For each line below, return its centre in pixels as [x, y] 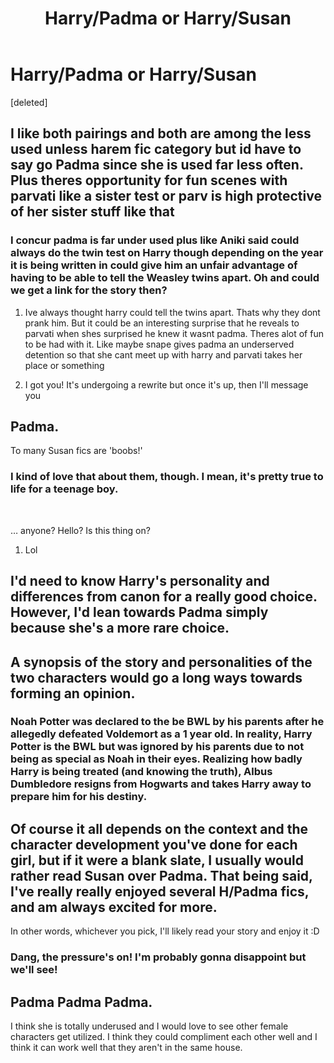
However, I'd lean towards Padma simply [139, 612]
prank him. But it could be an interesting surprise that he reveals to [162, 323]
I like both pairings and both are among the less [161, 133]
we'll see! [34, 970]
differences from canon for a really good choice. [164, 597]
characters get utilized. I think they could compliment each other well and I [164, 1036]
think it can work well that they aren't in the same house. [126, 1047]
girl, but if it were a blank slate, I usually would [157, 860]
